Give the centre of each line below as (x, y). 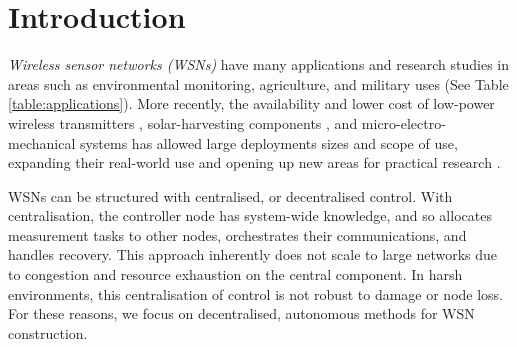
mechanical (42, 142)
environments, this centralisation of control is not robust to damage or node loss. (256, 293)
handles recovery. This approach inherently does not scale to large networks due (253, 254)
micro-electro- (403, 122)
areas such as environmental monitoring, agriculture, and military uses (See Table (258, 83)
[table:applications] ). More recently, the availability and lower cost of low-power (251, 103)
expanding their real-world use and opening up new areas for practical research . (254, 162)
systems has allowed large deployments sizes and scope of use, (268, 142)
